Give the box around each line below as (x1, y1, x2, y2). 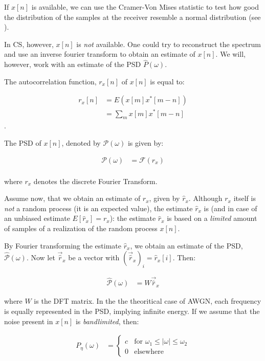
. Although (188, 193, 223, 204)
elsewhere (134, 348, 164, 356)
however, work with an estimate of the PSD (4, 59, 141, 70)
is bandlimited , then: (75, 315, 139, 326)
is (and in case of (204, 202, 257, 213)
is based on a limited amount (167, 213, 257, 223)
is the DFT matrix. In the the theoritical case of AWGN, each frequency (34, 296, 261, 306)
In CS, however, (4, 38, 54, 49)
